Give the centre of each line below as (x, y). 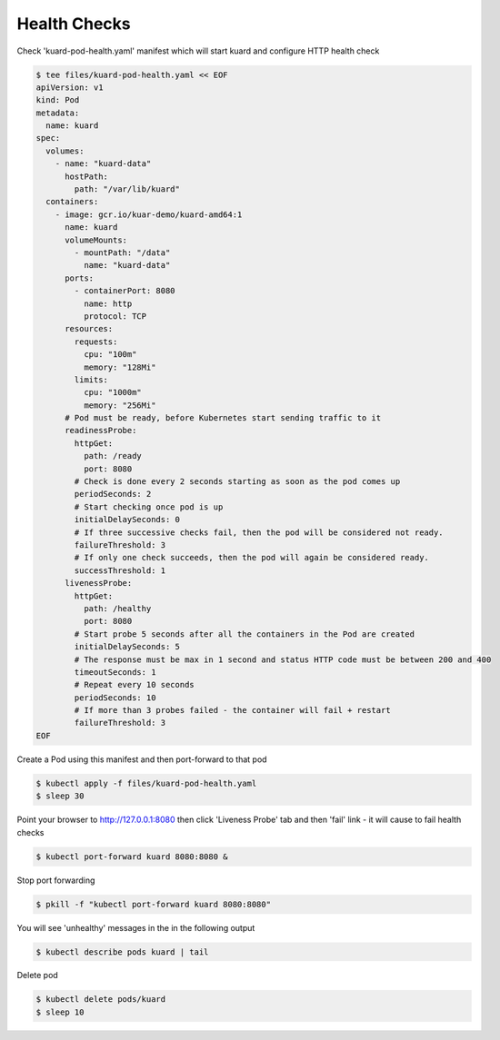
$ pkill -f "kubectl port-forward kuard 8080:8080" (154, 904)
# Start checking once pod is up (149, 507)
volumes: (65, 151)
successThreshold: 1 (120, 570)
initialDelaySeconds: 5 (127, 647)
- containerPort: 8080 (125, 291)
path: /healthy (117, 608)
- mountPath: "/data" (122, 253)
